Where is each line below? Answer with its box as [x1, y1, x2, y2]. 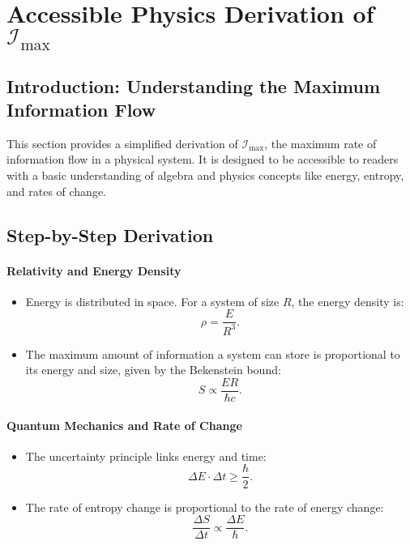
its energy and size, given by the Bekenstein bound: [25, 361, 281, 378]
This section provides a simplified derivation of [6, 134, 238, 151]
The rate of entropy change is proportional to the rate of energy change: [25, 498, 384, 515]
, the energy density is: [291, 292, 404, 309]
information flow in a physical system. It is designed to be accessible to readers [6, 151, 399, 168]
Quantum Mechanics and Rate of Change [6, 416, 242, 433]
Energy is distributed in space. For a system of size [25, 292, 280, 309]
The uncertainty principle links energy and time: [25, 447, 267, 464]
